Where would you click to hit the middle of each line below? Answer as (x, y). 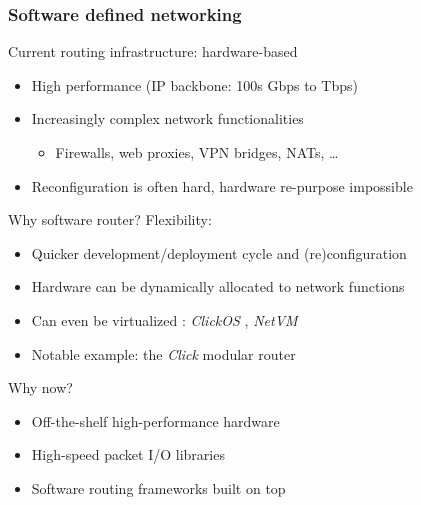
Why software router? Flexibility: (110, 219)
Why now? (40, 387)
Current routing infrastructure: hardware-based (153, 51)
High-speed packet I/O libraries (128, 454)
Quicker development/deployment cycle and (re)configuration (219, 252)
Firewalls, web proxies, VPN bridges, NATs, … (197, 152)
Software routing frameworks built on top (158, 487)
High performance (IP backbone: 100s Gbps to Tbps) (194, 84)
